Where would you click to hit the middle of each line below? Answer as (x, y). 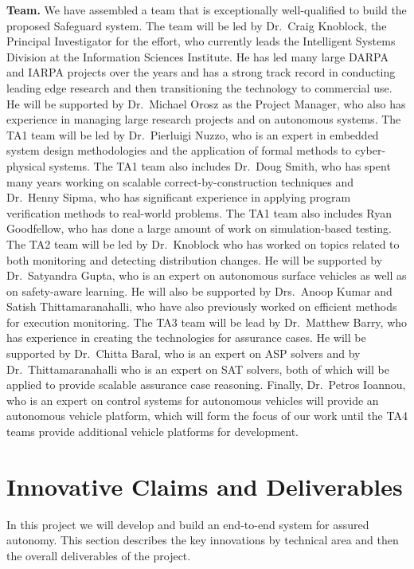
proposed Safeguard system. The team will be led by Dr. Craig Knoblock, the (197, 25)
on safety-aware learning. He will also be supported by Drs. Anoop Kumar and (199, 290)
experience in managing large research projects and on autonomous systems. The (204, 119)
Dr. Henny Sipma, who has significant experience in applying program (179, 197)
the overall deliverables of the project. (99, 555)
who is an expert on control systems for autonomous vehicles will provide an (193, 400)
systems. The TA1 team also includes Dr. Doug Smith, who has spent (220, 165)
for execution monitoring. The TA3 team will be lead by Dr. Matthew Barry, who (207, 322)
